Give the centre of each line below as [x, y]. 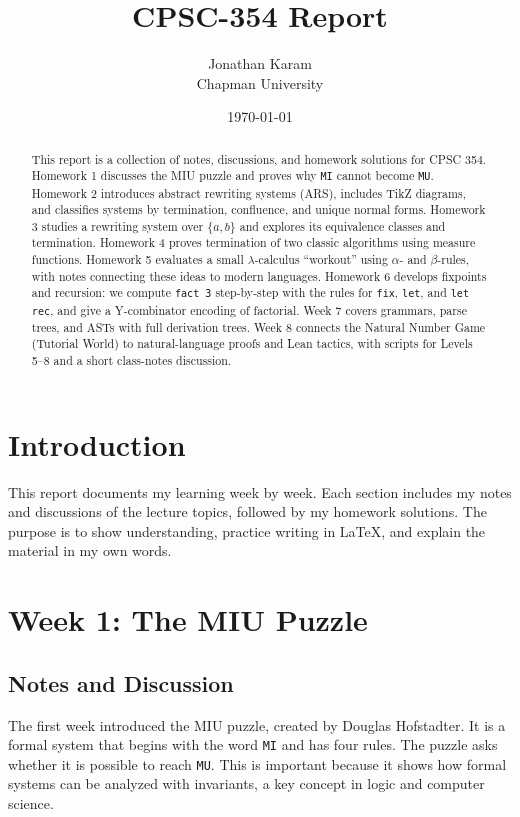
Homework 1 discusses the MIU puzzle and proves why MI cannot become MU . [232, 175]
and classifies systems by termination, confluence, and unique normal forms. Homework [258, 209]
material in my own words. [90, 550]
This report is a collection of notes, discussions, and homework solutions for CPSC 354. [259, 158]
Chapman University [260, 82]
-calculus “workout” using [321, 259]
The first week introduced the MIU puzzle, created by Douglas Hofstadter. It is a [257, 724]
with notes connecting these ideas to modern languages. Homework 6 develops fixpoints [259, 275]
